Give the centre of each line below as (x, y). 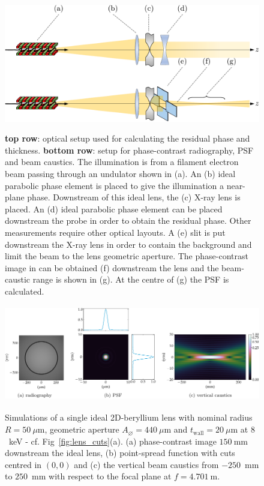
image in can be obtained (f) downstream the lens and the (112, 267)
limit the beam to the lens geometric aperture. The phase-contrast (127, 256)
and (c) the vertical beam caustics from (146, 464)
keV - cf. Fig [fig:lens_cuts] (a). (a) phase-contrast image (112, 441)
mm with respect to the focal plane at (102, 476)
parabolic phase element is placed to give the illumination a (114, 185)
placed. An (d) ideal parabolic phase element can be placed (114, 208)
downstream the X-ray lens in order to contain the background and (128, 244)
